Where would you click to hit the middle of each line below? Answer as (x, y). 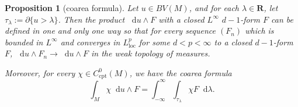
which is (259, 31)
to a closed (233, 42)
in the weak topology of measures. (151, 53)
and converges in (90, 42)
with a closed (181, 19)
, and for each (214, 8)
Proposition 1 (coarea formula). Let (72, 8)
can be (282, 19)
